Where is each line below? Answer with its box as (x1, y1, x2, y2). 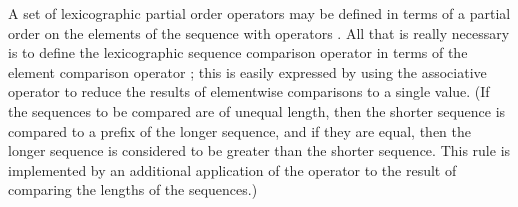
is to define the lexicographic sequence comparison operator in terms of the (8, 42, 468, 63)
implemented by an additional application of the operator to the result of (8, 159, 457, 180)
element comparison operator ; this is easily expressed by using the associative (8, 61, 487, 82)
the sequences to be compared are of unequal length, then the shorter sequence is (8, 100, 506, 121)
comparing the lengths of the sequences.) (8, 179, 258, 200)
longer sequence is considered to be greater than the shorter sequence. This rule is (8, 140, 511, 161)
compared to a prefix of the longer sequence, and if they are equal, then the (8, 120, 472, 141)
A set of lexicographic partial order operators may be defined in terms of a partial (8, 3, 511, 23)
